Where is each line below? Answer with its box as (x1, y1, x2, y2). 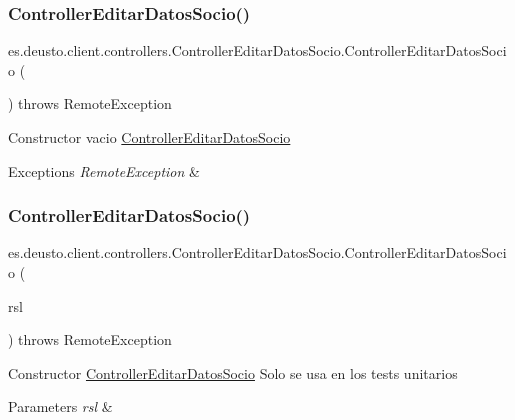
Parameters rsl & (8, 396, 113, 417)
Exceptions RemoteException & (8, 160, 200, 181)
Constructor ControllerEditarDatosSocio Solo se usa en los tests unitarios (8, 362, 458, 383)
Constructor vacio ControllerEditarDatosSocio (8, 127, 291, 147)
